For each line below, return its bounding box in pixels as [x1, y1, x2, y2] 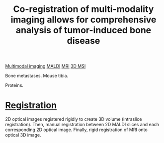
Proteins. [5, 82, 24, 88]
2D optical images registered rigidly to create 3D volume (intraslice [5, 116, 142, 122]
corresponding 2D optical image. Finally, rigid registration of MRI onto [5, 127, 148, 133]
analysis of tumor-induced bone [15, 25, 152, 36]
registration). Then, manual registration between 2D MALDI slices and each [5, 122, 160, 128]
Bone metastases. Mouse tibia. [5, 73, 69, 79]
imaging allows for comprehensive [10, 14, 157, 25]
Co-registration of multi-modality [13, 3, 154, 15]
